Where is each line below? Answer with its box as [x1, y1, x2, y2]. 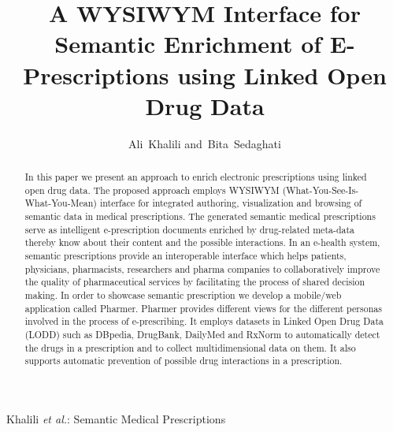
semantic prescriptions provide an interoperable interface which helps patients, [24, 249, 347, 263]
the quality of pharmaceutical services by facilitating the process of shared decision [24, 275, 365, 289]
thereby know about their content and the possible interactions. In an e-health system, [24, 236, 380, 249]
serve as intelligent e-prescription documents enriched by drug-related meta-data [24, 222, 355, 236]
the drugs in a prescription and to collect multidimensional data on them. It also [24, 341, 356, 354]
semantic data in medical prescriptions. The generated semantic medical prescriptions [24, 210, 376, 223]
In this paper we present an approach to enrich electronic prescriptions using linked [24, 170, 367, 184]
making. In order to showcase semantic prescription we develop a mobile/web [24, 288, 342, 301]
